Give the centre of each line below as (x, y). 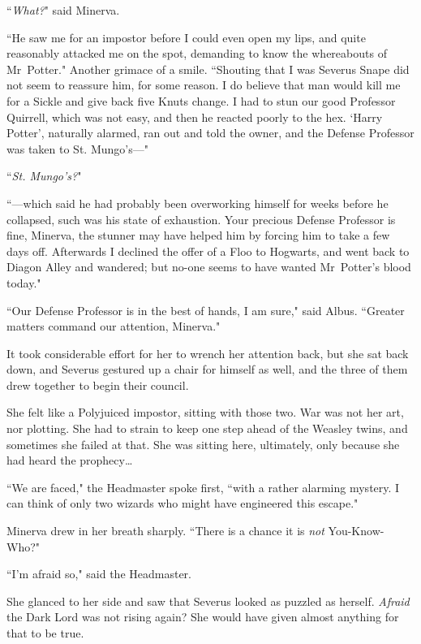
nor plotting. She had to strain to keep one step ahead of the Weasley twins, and (207, 428)
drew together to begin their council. (98, 385)
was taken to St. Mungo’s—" (77, 148)
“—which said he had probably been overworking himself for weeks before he (198, 203)
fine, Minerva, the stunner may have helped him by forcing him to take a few (198, 235)
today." (24, 282)
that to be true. (45, 633)
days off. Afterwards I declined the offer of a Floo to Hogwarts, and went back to (208, 251)
